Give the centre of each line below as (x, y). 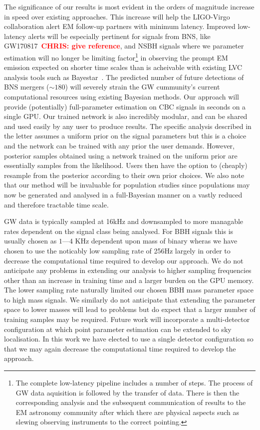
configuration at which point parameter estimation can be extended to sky (118, 329)
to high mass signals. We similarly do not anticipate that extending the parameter (130, 299)
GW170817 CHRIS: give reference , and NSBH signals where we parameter (124, 46)
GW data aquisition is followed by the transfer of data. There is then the (128, 392)
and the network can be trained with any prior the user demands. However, (119, 145)
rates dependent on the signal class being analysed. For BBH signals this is (119, 231)
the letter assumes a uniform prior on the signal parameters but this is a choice (125, 136)
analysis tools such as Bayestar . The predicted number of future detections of (124, 77)
